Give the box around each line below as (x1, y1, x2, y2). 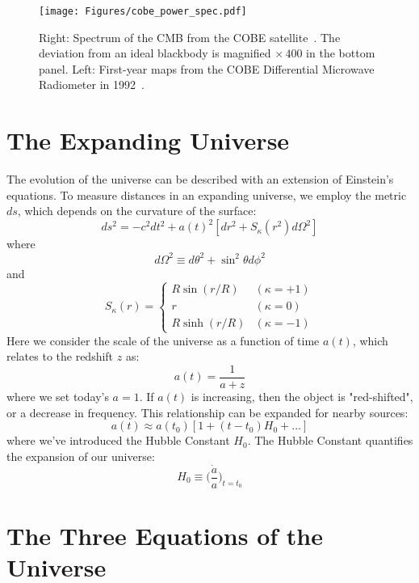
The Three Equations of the (6, 518, 323, 551)
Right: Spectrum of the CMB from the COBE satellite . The (39, 28, 341, 45)
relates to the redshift (6, 348, 114, 365)
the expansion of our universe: (6, 447, 155, 464)
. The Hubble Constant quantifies (247, 432, 413, 449)
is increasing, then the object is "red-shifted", (191, 387, 413, 404)
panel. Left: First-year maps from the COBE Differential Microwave (39, 60, 375, 77)
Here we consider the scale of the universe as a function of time (6, 332, 320, 349)
